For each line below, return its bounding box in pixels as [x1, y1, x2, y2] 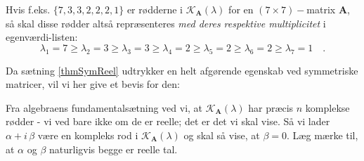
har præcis [248, 100, 294, 115]
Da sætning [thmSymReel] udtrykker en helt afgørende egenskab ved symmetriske [6, 63, 358, 77]
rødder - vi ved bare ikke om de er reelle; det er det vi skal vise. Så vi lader [6, 114, 330, 129]
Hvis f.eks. [6, 2, 51, 16]
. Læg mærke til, [287, 127, 358, 142]
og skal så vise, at [183, 127, 260, 142]
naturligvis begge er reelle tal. [49, 141, 178, 156]
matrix [306, 2, 336, 16]
